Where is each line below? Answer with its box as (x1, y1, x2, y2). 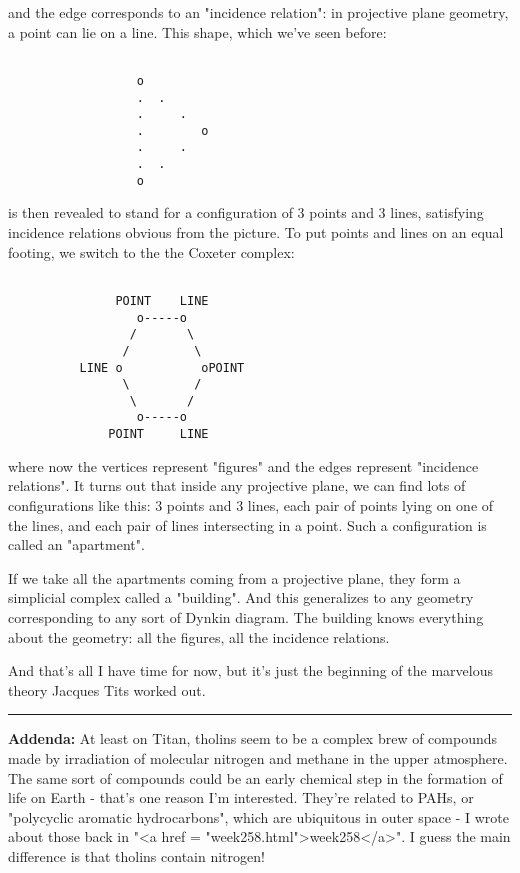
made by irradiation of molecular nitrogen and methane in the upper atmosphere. (8, 747, 508, 768)
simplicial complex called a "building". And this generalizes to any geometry (8, 587, 474, 608)
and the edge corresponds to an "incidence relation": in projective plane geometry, (8, 2, 509, 22)
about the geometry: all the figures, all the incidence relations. (8, 626, 390, 647)
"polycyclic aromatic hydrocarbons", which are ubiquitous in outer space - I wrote (8, 806, 509, 827)
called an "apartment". (8, 534, 145, 555)
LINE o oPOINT (79, 360, 245, 375)
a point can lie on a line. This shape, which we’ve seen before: (8, 21, 387, 42)
